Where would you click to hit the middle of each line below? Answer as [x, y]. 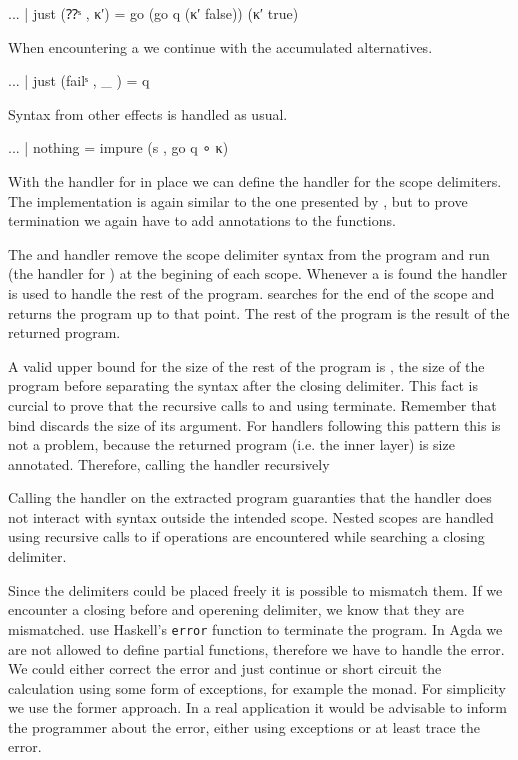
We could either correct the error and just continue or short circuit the [225, 668]
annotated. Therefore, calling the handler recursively [169, 463]
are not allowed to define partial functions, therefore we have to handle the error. [256, 648]
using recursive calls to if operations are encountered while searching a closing [246, 536]
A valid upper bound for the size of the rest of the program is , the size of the [246, 365]
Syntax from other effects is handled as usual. [148, 113]
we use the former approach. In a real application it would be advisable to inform [257, 707]
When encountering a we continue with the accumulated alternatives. [220, 46]
